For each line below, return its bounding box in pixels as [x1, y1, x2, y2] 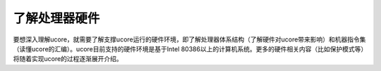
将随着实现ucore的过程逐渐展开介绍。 [13, 55, 123, 63]
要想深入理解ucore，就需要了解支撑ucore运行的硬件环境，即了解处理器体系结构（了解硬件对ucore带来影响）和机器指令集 [13, 35, 366, 44]
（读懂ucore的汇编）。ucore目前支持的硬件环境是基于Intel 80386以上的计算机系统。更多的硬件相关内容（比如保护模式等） [13, 44, 365, 53]
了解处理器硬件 [13, 11, 100, 26]
